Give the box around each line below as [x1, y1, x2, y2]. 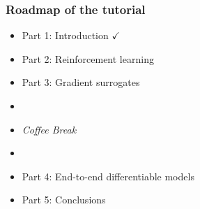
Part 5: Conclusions [22, 192, 106, 207]
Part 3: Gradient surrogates [22, 75, 140, 89]
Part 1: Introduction [22, 28, 109, 43]
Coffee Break [22, 122, 77, 136]
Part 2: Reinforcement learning [22, 51, 154, 66]
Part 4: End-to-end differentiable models [22, 168, 194, 183]
